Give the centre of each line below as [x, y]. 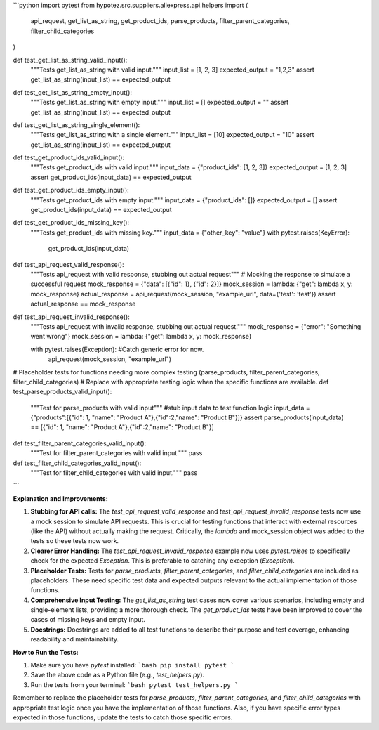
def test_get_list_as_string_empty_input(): [73, 92]
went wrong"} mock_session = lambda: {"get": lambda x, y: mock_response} [141, 337]
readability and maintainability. [75, 639]
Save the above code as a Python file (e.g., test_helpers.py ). [118, 675]
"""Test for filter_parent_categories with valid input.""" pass [117, 453]
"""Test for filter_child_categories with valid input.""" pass [114, 473]
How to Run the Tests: [46, 652]
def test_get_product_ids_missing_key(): [71, 223]
